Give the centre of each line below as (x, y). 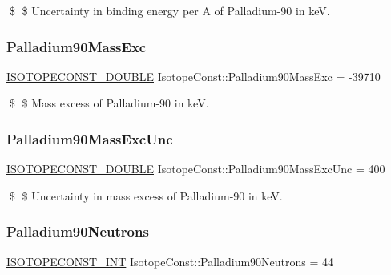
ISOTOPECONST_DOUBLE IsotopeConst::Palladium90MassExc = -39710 (193, 76)
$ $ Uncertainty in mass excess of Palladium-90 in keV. (146, 195)
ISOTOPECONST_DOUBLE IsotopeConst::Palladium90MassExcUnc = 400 (196, 169)
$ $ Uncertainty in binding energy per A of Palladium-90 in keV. (169, 10)
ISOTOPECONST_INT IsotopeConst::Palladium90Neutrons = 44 (170, 261)
